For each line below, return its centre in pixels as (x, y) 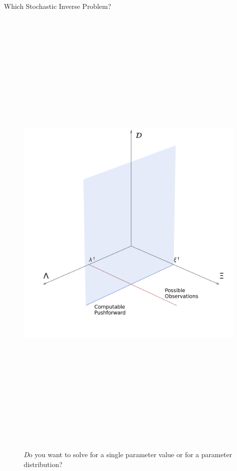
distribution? (43, 464)
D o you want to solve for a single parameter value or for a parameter (128, 454)
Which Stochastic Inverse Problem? (58, 6)
